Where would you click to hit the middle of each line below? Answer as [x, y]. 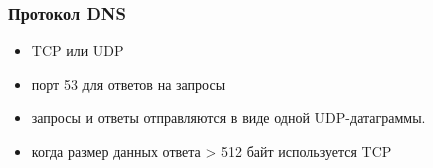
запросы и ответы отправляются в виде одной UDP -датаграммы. [228, 117]
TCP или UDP [77, 50]
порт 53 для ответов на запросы [128, 83]
